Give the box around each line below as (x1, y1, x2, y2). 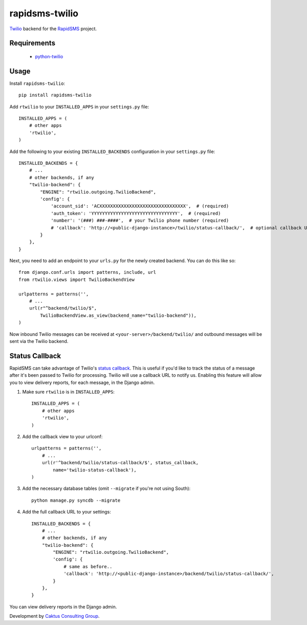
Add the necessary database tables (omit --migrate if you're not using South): (22, 485, 191, 491)
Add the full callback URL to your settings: (22, 509, 111, 515)
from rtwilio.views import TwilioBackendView (18, 276, 135, 283)
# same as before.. (63, 564, 113, 569)
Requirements (9, 39, 56, 48)
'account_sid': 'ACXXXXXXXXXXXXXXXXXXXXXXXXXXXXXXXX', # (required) (51, 203, 229, 209)
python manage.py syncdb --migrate (31, 497, 121, 503)
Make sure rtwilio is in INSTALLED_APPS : (22, 389, 115, 395)
